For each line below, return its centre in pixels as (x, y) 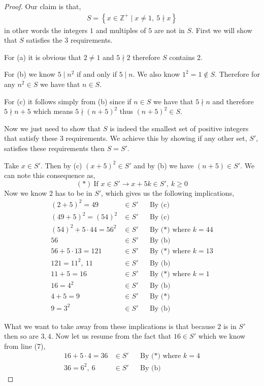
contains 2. (186, 57)
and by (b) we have (164, 165)
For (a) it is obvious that (43, 57)
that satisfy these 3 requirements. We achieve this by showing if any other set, (126, 138)
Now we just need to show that (53, 128)
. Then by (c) (61, 165)
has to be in (74, 192)
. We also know (156, 74)
